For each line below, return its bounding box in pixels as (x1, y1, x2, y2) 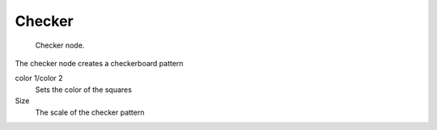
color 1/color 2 (15, 73, 64, 83)
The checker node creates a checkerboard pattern (15, 58, 184, 68)
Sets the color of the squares (35, 85, 133, 94)
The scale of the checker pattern (35, 107, 145, 117)
